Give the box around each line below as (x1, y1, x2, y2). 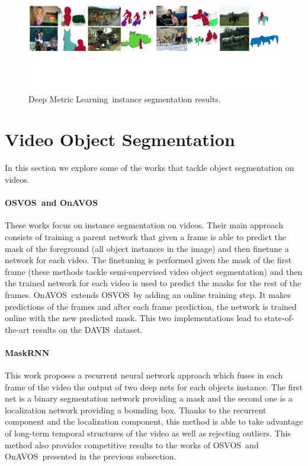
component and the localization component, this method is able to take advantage (5, 415, 303, 428)
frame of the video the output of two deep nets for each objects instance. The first (5, 380, 303, 393)
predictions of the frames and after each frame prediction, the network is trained (5, 300, 297, 312)
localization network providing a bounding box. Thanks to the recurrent (5, 403, 267, 416)
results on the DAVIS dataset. (32, 323, 143, 335)
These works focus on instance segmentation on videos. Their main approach (5, 219, 283, 231)
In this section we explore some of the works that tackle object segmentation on (5, 161, 294, 174)
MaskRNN (5, 346, 50, 358)
